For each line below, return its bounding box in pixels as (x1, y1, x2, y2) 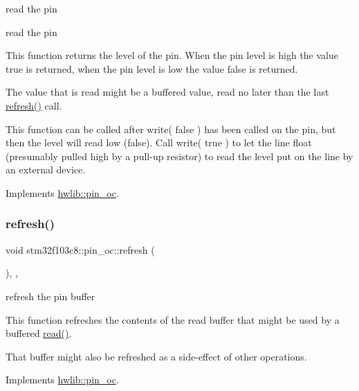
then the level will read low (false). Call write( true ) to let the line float (6, 135, 312, 150)
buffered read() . (6, 326, 72, 340)
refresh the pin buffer (6, 288, 95, 303)
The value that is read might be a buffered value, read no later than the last (6, 85, 329, 99)
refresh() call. (6, 98, 62, 112)
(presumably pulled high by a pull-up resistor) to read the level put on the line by (6, 148, 353, 163)
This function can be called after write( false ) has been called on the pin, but (6, 121, 336, 136)
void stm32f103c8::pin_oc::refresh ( (6, 242, 155, 257)
